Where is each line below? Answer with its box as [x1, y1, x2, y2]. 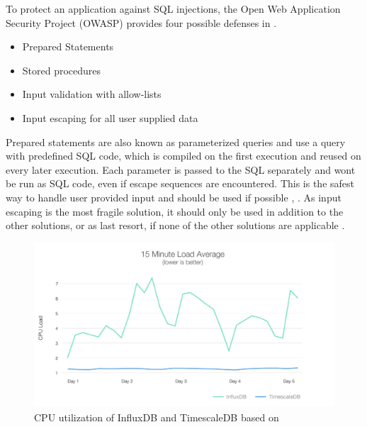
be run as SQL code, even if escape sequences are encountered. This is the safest [6, 176, 355, 191]
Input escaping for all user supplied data [22, 110, 198, 125]
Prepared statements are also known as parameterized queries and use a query [6, 134, 346, 149]
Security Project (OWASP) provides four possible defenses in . [6, 15, 277, 30]
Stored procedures [22, 62, 101, 77]
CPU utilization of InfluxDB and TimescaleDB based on [34, 409, 279, 424]
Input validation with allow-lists [22, 87, 162, 101]
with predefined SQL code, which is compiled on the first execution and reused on [6, 148, 361, 163]
